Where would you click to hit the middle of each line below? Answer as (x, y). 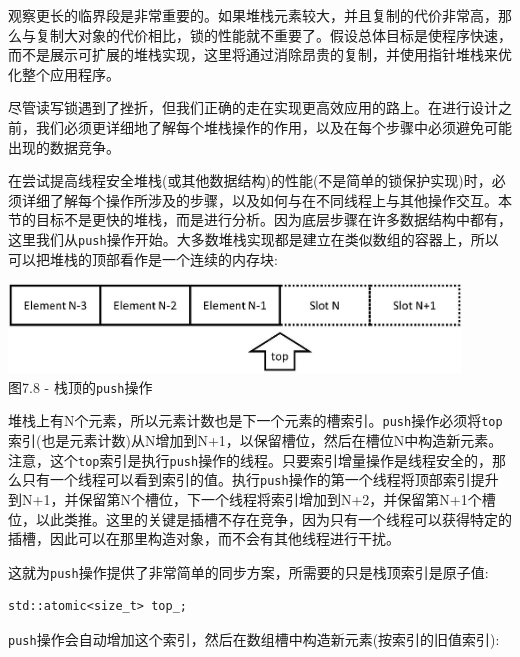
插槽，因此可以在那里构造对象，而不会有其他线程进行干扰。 (204, 538)
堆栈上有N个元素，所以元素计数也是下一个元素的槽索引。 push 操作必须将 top (255, 420)
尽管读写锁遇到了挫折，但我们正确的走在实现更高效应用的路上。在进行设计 (253, 107)
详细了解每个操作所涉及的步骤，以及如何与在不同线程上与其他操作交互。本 (266, 199)
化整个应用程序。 (64, 73)
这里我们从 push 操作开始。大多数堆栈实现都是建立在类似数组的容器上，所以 (253, 238)
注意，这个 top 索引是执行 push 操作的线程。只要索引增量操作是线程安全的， (250, 459)
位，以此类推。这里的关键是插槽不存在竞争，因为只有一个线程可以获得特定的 (260, 518)
